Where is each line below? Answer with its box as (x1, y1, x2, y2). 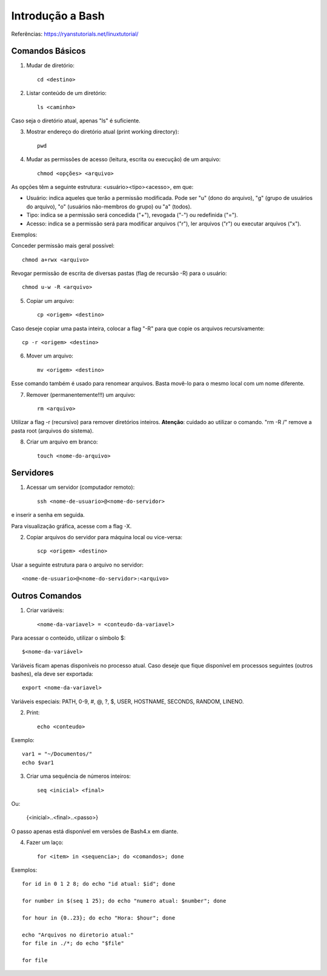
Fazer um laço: (26, 839, 64, 846)
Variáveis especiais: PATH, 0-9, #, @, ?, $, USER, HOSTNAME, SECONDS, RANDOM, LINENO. (11, 697, 245, 705)
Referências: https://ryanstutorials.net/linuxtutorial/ (11, 30, 139, 38)
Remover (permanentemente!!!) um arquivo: (26, 391, 136, 398)
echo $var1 (22, 759, 54, 766)
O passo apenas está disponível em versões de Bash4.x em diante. (11, 828, 179, 835)
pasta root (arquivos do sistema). (11, 427, 94, 434)
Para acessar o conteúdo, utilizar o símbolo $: (11, 634, 126, 642)
